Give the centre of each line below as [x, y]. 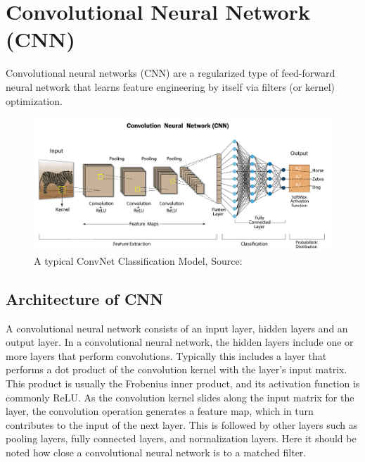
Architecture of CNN [85, 298]
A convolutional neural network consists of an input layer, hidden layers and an [177, 328]
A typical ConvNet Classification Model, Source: [138, 260]
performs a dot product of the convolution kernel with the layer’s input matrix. [177, 369]
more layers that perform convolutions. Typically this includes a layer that [166, 355]
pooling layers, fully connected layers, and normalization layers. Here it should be [181, 438]
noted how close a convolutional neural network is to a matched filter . [156, 452]
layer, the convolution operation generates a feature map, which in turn [160, 411]
